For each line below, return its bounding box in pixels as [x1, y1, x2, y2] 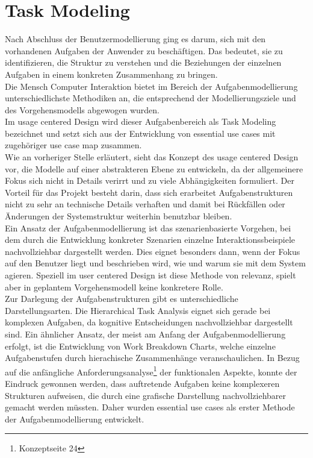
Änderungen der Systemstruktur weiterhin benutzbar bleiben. [5, 210, 232, 222]
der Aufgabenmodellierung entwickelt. [5, 412, 144, 425]
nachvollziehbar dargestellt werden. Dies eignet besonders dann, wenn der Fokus [5, 245, 300, 257]
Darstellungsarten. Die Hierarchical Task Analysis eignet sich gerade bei [5, 304, 271, 316]
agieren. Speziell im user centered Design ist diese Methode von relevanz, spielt [5, 269, 296, 281]
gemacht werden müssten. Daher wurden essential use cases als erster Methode [5, 401, 295, 413]
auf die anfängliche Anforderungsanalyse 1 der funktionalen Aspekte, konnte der [5, 363, 297, 378]
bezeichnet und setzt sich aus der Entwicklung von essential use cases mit [5, 127, 276, 139]
